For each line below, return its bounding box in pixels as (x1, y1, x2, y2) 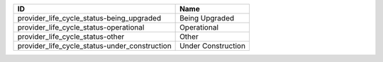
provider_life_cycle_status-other (17, 32, 125, 42)
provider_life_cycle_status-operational (17, 23, 145, 32)
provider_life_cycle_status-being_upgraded (17, 13, 162, 23)
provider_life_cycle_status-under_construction (17, 41, 172, 51)
